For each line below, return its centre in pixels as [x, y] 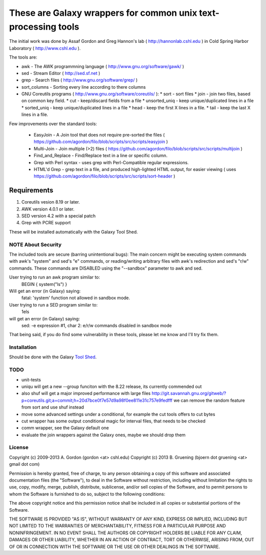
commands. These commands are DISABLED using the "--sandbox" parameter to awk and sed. [106, 268]
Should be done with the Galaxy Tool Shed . [53, 357]
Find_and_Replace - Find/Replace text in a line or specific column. [100, 156]
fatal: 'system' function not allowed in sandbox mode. [76, 298]
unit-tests [31, 380]
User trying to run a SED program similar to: [53, 305]
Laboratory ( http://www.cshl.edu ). [45, 48]
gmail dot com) [24, 464]
